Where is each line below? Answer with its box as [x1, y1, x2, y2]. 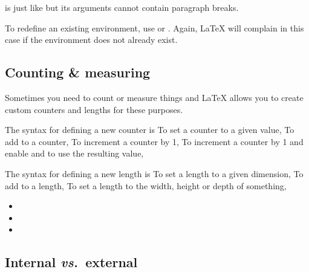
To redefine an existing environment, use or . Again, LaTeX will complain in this [5, 21, 304, 34]
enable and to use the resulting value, [5, 147, 144, 160]
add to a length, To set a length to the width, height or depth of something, [5, 179, 287, 192]
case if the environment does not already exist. [5, 33, 178, 46]
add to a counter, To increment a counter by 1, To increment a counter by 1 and [5, 135, 304, 147]
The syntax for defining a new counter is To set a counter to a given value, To [5, 123, 294, 136]
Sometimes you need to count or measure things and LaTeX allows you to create [5, 91, 304, 103]
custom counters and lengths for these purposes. [5, 103, 183, 115]
